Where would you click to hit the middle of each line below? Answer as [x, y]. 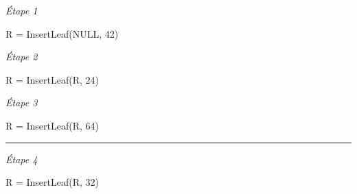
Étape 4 [22, 159]
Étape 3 [22, 102]
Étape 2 [22, 57]
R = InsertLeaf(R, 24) [53, 79]
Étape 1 [22, 10]
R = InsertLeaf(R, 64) [53, 125]
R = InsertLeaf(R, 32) [53, 182]
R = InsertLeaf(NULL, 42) [62, 33]
